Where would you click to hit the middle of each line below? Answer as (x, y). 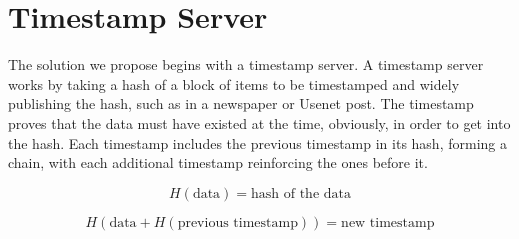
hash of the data (301, 193)
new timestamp (388, 222)
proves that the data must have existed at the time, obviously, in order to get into (259, 122)
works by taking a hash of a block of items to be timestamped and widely (234, 83)
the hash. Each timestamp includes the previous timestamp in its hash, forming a (257, 142)
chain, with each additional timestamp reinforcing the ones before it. (218, 162)
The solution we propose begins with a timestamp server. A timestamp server (246, 64)
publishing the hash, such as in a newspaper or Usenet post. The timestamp (241, 103)
